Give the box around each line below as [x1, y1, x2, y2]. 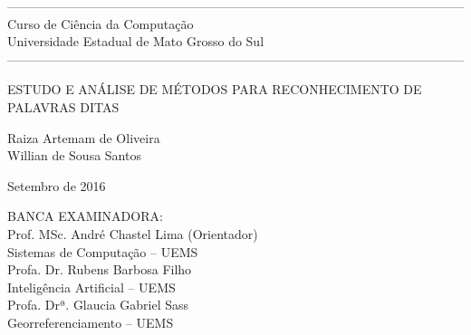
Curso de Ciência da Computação [7, 14, 194, 33]
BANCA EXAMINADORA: [7, 206, 163, 225]
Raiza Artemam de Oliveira [7, 128, 160, 147]
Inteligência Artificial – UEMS [7, 277, 176, 296]
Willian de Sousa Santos [7, 146, 141, 165]
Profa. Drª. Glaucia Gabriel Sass [7, 295, 189, 314]
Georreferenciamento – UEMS [7, 312, 174, 331]
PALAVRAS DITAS [7, 97, 120, 116]
